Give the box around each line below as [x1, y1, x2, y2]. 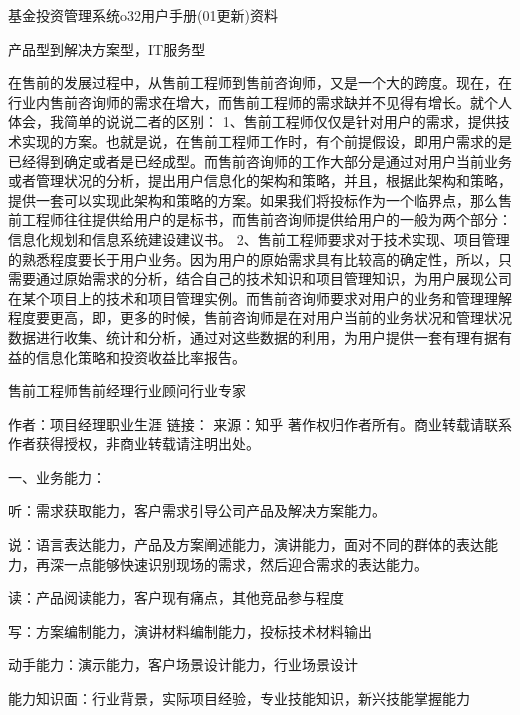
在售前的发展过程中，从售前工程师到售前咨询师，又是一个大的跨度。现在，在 [8, 72, 512, 93]
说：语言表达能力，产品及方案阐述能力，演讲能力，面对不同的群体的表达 [8, 534, 484, 555]
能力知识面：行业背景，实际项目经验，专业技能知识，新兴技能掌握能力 [8, 688, 470, 709]
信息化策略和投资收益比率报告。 [35, 346, 246, 367]
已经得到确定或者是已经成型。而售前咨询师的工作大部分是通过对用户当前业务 [8, 150, 512, 171]
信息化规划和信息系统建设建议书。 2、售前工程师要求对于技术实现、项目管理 [8, 228, 510, 249]
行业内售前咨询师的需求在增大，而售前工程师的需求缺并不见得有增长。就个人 [8, 91, 512, 112]
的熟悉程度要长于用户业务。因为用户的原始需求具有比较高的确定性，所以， [8, 248, 498, 269]
